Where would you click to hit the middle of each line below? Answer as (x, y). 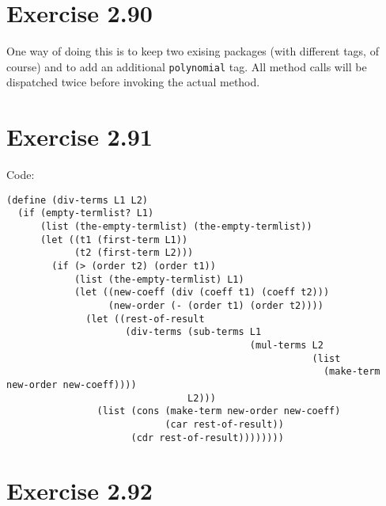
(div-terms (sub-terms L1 (193, 332)
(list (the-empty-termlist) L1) (159, 279)
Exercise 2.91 (79, 137)
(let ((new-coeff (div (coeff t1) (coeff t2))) (202, 293)
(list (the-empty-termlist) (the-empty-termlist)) (176, 226)
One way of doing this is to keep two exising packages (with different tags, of (193, 51)
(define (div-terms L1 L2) (77, 200)
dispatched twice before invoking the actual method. (133, 82)
